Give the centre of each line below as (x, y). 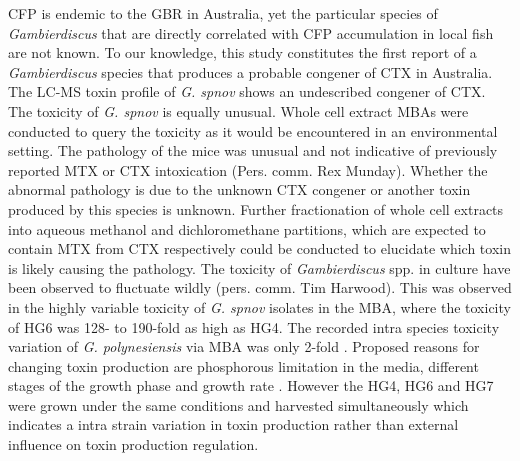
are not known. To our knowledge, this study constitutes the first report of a (242, 52)
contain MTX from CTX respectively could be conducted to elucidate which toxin (259, 248)
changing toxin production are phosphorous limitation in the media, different (243, 365)
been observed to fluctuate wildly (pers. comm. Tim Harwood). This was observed (260, 287)
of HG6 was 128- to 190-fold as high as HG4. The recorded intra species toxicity (254, 326)
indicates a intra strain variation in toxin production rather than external (233, 424)
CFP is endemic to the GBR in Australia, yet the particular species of (223, 13)
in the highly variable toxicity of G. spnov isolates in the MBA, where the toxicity (259, 306)
